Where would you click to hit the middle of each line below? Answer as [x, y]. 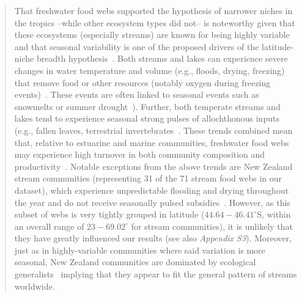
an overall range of [49, 226]
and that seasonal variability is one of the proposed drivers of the [137, 46]
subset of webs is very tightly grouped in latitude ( [109, 214]
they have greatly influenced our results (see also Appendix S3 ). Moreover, [153, 238]
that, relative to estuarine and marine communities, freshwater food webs [152, 142]
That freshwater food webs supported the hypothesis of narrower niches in [153, 10]
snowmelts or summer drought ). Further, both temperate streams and [147, 106]
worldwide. [35, 286]
